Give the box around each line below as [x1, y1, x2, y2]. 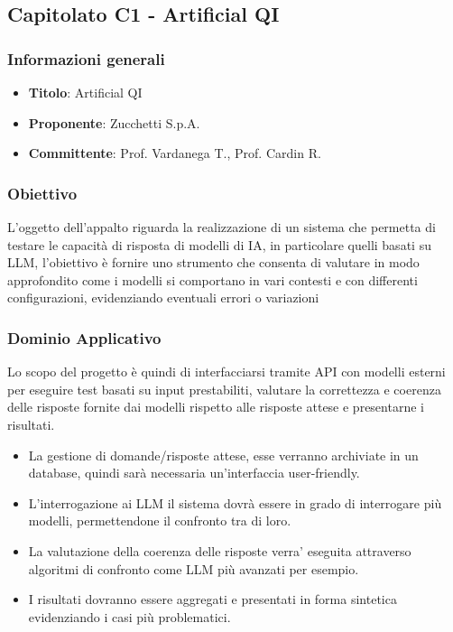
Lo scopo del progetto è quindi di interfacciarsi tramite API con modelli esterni [7, 362, 446, 381]
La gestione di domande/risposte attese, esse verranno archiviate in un [28, 445, 419, 464]
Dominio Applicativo [7, 326, 162, 349]
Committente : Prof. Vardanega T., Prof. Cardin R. [28, 144, 321, 163]
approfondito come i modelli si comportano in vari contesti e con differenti [7, 270, 418, 289]
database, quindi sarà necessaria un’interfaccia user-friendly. [28, 463, 360, 482]
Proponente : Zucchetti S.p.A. [28, 113, 200, 132]
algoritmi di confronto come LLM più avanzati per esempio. [28, 559, 359, 578]
